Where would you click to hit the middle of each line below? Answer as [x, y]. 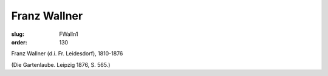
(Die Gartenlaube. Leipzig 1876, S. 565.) [61, 64]
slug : [18, 34]
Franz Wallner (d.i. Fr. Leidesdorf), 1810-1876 [67, 54]
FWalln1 [69, 34]
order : [19, 42]
